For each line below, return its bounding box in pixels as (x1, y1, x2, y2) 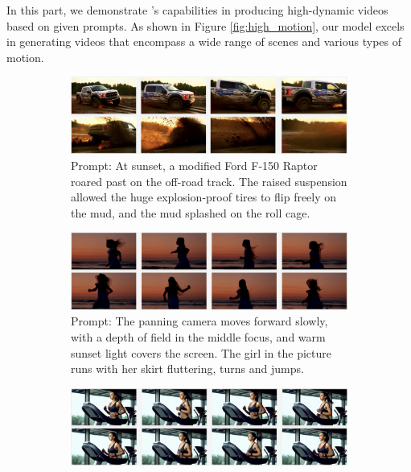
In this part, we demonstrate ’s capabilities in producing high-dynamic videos (6, 2, 388, 18)
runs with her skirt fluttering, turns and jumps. (71, 360, 304, 377)
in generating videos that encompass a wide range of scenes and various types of (6, 33, 402, 50)
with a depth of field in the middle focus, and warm (71, 329, 326, 346)
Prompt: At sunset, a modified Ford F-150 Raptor (71, 157, 318, 174)
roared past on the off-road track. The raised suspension (71, 172, 347, 189)
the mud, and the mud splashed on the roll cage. (71, 204, 310, 221)
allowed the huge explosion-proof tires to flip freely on (71, 188, 337, 205)
